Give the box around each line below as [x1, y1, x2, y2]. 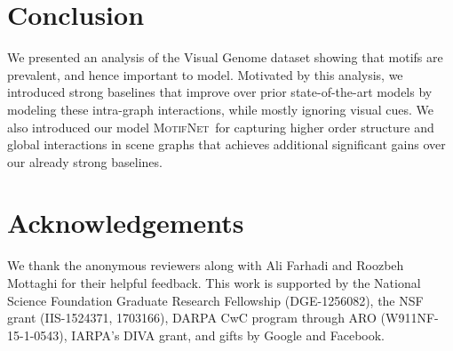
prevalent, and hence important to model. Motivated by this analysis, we [7, 65, 403, 84]
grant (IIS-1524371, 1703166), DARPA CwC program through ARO [7, 308, 377, 327]
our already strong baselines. [7, 152, 163, 171]
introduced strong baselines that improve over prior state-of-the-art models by [7, 83, 433, 101]
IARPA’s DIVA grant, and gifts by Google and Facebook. [71, 325, 385, 344]
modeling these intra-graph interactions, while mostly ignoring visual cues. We [7, 100, 434, 118]
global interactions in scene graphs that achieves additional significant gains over [7, 135, 446, 154]
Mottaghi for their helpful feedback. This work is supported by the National [7, 274, 421, 291]
